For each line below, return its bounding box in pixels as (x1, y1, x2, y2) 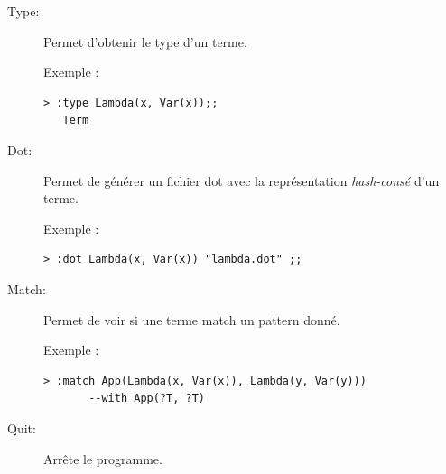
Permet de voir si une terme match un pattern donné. (43, 310, 340, 329)
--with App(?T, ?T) (88, 392, 205, 405)
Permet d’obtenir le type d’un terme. (43, 32, 247, 51)
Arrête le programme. (43, 449, 163, 468)
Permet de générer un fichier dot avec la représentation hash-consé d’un (43, 171, 440, 190)
